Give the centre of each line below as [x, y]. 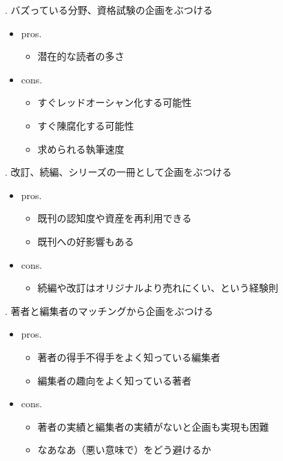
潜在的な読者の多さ [81, 56]
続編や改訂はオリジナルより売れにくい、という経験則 [158, 288]
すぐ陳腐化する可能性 [86, 125]
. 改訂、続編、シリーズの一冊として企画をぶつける [118, 172]
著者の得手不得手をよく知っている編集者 [129, 357]
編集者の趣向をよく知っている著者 [114, 380]
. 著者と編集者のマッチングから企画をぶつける [109, 310]
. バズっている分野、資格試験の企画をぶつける [109, 10]
